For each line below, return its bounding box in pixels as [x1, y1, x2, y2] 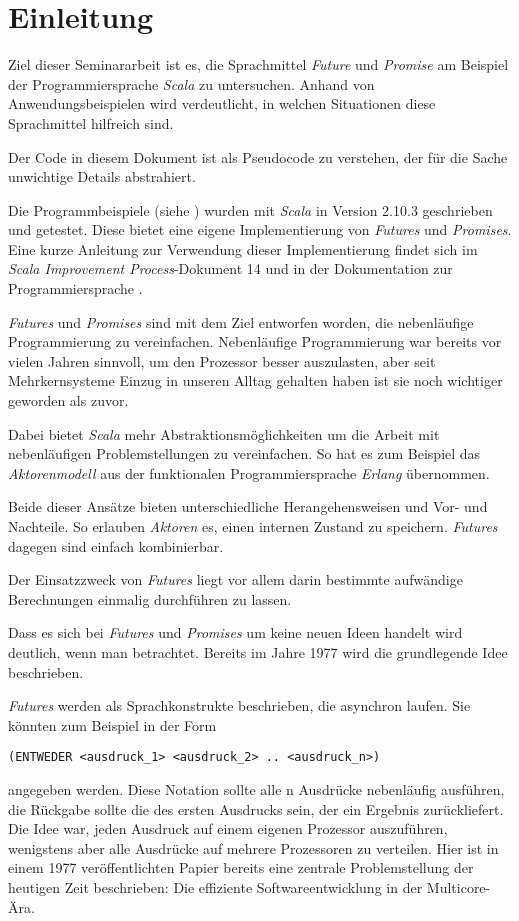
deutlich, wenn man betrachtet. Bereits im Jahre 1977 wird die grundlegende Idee [8, 641, 508, 662]
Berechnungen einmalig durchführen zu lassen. [8, 588, 292, 609]
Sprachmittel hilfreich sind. [8, 112, 174, 133]
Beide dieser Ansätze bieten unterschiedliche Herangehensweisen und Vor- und [8, 496, 488, 517]
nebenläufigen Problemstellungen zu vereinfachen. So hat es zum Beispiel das [8, 443, 481, 464]
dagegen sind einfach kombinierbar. [8, 535, 224, 556]
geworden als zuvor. [8, 390, 129, 411]
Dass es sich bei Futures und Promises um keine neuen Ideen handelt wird [8, 622, 463, 643]
